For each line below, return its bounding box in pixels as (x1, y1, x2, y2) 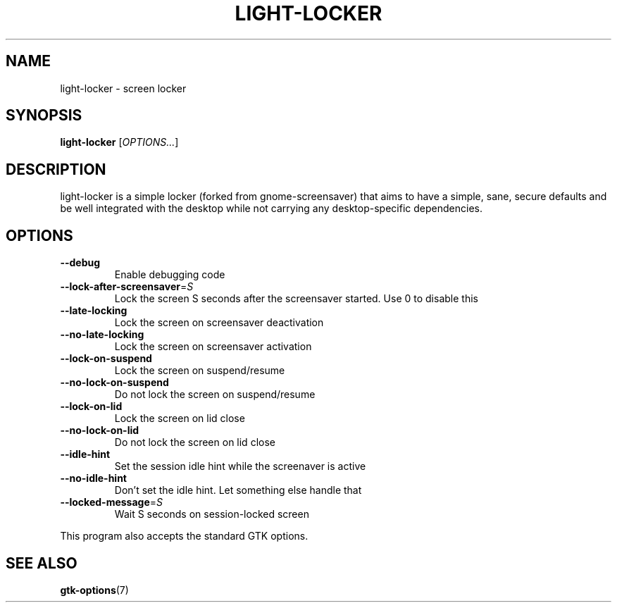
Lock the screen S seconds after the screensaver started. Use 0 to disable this (114, 292, 478, 305)
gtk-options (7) (60, 583, 129, 596)
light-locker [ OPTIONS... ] (60, 136, 179, 149)
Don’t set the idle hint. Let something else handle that (114, 484, 362, 497)
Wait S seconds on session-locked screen (114, 508, 309, 521)
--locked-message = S (60, 496, 163, 509)
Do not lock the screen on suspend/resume (114, 388, 316, 401)
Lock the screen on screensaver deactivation (114, 316, 324, 329)
